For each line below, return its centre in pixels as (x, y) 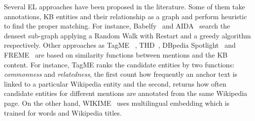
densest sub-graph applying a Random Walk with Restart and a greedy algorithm (127, 35)
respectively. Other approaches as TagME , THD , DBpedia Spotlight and (120, 45)
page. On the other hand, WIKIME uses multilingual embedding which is (117, 103)
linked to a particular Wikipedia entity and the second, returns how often (115, 83)
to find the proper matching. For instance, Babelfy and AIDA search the (117, 26)
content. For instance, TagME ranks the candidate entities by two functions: (119, 64)
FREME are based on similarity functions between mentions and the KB (116, 54)
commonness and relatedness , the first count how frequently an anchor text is (121, 74)
